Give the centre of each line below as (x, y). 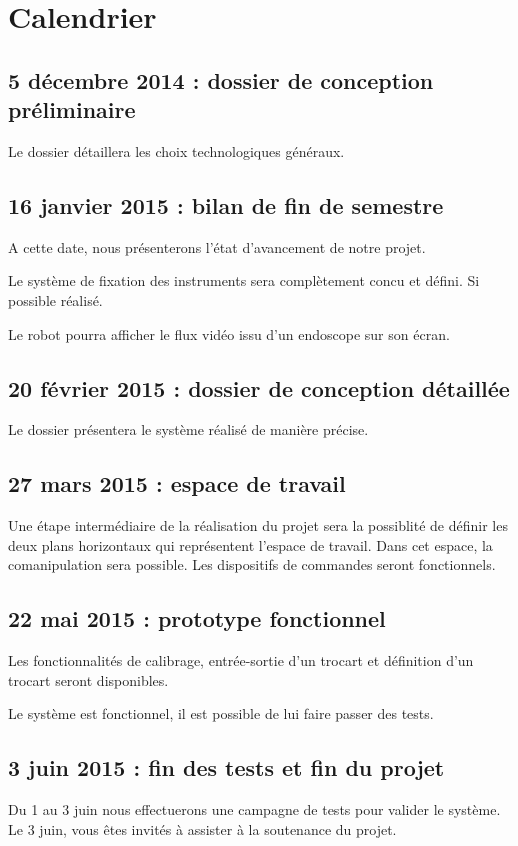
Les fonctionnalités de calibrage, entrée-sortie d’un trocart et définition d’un (241, 660)
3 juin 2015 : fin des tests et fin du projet (226, 767)
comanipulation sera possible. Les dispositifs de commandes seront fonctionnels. (252, 564)
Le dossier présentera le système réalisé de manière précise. (188, 429)
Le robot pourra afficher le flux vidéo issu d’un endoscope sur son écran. (229, 333)
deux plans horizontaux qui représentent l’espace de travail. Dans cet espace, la (250, 544)
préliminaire (72, 109)
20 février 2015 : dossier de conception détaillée (259, 387)
